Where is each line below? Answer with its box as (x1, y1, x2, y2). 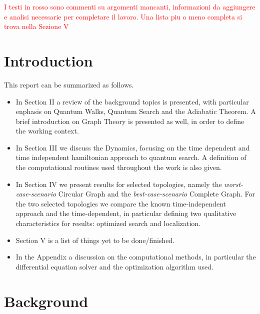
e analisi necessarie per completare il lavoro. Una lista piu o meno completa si (4, 11, 242, 21)
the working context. (15, 125, 79, 136)
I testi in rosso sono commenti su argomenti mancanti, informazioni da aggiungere (4, 1, 255, 11)
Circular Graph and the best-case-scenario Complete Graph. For (58, 188, 255, 199)
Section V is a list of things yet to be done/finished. (15, 234, 175, 245)
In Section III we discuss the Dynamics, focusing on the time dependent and (15, 142, 250, 152)
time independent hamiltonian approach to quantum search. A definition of (15, 152, 246, 162)
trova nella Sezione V (4, 21, 69, 31)
